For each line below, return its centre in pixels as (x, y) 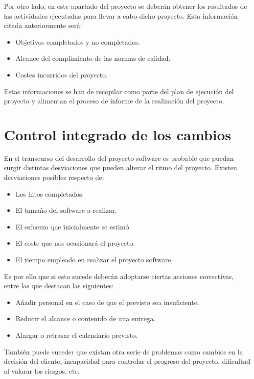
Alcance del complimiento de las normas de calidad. (93, 58)
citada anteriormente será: (43, 25)
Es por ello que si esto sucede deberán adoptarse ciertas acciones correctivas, (119, 276)
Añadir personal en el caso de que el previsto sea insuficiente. (107, 302)
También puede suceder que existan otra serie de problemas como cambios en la (124, 351)
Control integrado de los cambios (118, 134)
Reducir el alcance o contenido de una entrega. (85, 318)
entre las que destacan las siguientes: (59, 286)
